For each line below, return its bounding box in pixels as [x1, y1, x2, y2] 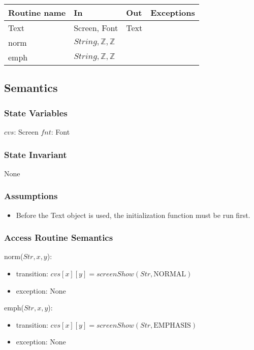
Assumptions [4, 189, 58, 202]
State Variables [4, 106, 68, 119]
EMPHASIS [153, 322, 191, 329]
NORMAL [153, 271, 186, 278]
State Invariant [4, 148, 67, 161]
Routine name [8, 7, 66, 18]
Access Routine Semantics [4, 231, 113, 244]
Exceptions [150, 7, 195, 18]
